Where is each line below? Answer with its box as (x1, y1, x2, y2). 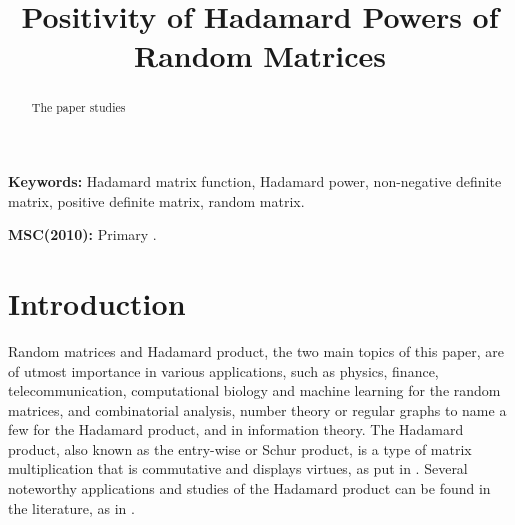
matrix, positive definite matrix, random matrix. (8, 190, 305, 211)
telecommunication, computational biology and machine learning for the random (8, 380, 501, 401)
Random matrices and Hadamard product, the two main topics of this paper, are (8, 340, 505, 361)
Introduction (8, 282, 186, 323)
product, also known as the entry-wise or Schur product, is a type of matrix (8, 438, 472, 459)
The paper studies (31, 99, 126, 116)
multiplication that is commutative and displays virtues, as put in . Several (8, 458, 468, 479)
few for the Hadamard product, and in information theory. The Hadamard (8, 419, 464, 440)
